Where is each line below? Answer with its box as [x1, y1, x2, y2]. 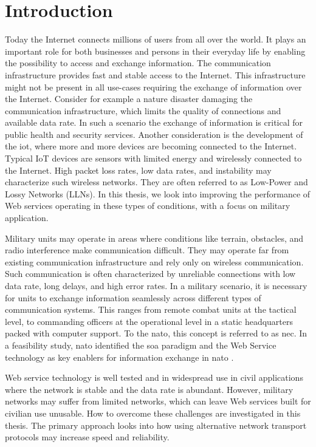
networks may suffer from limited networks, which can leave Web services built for [5, 395, 311, 408]
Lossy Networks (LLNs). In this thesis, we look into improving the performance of [5, 187, 311, 200]
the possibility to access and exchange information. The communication [5, 56, 271, 69]
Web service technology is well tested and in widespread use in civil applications [5, 371, 303, 384]
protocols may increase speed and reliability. [5, 431, 170, 443]
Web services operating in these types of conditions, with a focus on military [5, 199, 290, 212]
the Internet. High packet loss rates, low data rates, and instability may [5, 163, 272, 176]
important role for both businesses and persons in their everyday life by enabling [5, 44, 306, 57]
